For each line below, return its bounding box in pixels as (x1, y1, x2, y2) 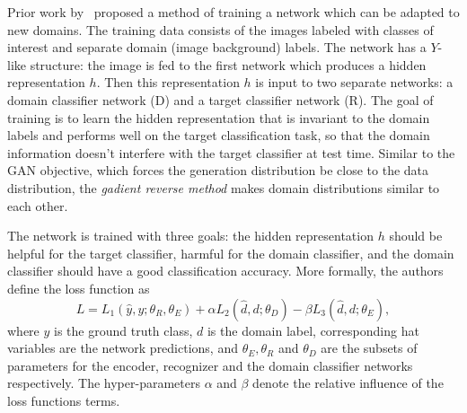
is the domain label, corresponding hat (207, 321, 419, 339)
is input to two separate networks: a (255, 73, 454, 92)
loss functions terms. (7, 391, 120, 409)
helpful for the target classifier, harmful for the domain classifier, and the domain (7, 243, 454, 262)
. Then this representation (96, 73, 240, 92)
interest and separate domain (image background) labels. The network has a (7, 38, 427, 57)
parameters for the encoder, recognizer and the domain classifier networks (7, 356, 413, 374)
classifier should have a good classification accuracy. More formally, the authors (7, 261, 444, 280)
